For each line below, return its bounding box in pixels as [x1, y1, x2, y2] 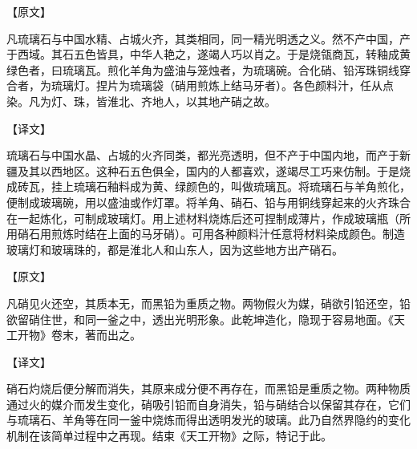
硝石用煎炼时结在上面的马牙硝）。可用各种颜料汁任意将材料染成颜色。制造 [17, 225, 405, 242]
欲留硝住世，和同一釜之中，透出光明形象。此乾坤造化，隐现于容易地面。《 [6, 310, 394, 327]
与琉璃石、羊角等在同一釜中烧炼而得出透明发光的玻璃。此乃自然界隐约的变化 [6, 411, 411, 428]
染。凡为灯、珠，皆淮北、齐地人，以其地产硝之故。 [6, 92, 276, 109]
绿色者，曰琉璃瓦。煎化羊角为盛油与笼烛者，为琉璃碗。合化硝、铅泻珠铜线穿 [6, 61, 411, 78]
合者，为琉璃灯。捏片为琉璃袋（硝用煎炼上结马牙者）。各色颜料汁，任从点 [6, 77, 394, 94]
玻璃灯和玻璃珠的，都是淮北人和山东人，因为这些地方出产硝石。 [6, 241, 343, 257]
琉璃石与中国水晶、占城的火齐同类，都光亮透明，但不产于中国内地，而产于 [6, 147, 399, 164]
